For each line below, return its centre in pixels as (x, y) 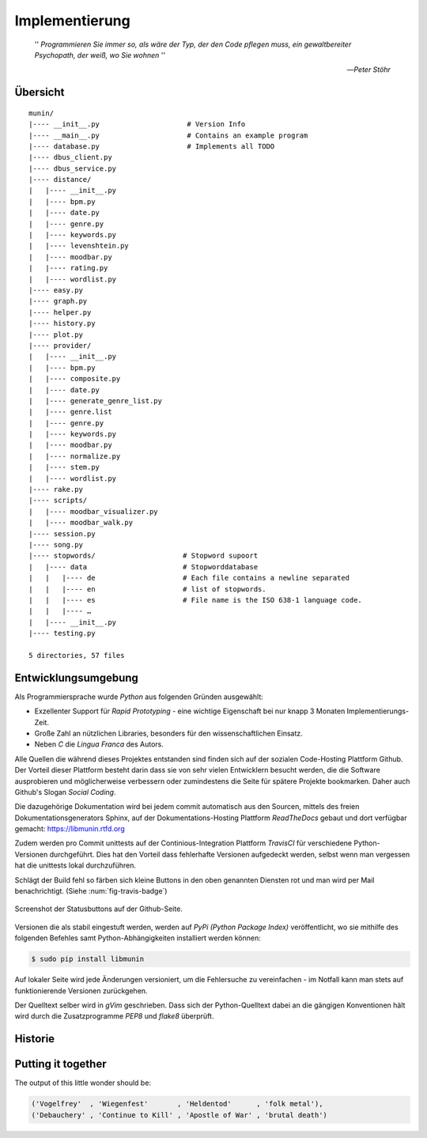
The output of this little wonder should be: (83, 1083)
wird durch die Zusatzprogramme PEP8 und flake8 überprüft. (114, 1016)
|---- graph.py (58, 301)
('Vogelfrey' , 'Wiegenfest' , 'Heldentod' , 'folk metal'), (177, 1104)
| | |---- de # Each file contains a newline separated (189, 578)
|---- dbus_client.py (70, 157)
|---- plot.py (56, 335)
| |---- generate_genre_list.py (95, 401)
